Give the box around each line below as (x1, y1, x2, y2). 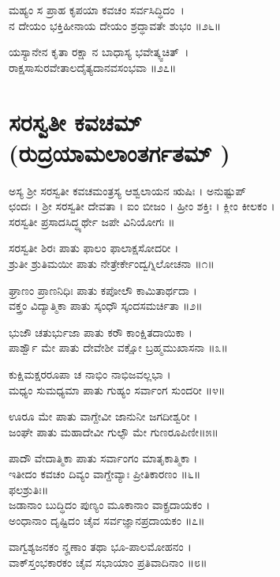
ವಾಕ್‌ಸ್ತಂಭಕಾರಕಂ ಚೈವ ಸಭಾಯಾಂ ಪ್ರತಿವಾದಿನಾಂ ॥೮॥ (9, 553, 207, 570)
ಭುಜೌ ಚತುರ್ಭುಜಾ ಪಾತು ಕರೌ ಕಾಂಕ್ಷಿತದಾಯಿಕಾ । (9, 323, 192, 340)
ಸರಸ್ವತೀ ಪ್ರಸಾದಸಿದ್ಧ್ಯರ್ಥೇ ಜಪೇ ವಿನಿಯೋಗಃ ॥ (9, 213, 175, 229)
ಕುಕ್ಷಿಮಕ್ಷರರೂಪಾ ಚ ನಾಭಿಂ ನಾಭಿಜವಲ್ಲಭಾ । (9, 366, 171, 383)
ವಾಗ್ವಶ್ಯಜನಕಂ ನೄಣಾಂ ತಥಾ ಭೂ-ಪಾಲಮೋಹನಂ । (9, 538, 192, 555)
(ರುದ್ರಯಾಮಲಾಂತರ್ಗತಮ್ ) (9, 136, 230, 168)
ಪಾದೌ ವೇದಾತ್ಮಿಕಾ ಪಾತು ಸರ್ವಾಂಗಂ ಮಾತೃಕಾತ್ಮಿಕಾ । (9, 450, 198, 466)
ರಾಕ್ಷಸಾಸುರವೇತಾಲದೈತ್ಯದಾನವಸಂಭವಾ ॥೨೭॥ (9, 58, 177, 75)
